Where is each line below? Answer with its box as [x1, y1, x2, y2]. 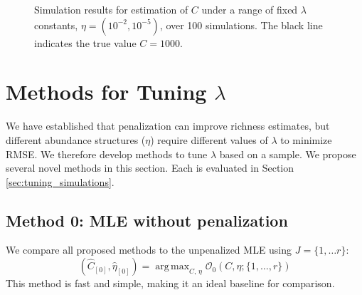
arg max [155, 262, 190, 272]
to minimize [280, 132, 332, 147]
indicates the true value [34, 35, 137, 50]
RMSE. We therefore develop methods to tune [6, 146, 208, 161]
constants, [34, 17, 78, 32]
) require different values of [150, 132, 268, 147]
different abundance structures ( [6, 132, 146, 147]
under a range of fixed [201, 2, 298, 16]
